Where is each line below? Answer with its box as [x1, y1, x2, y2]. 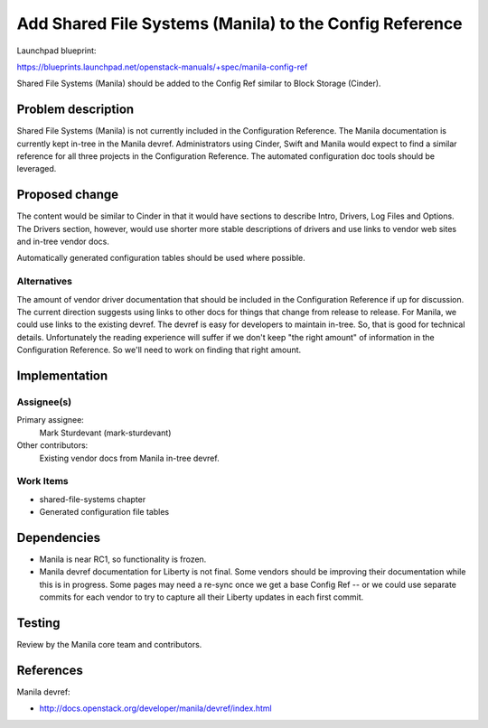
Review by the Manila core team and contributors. [16, 639, 202, 650]
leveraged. [16, 163, 57, 174]
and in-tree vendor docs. [16, 236, 110, 247]
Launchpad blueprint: [16, 45, 97, 56]
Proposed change [16, 187, 119, 202]
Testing [16, 615, 61, 630]
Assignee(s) [16, 396, 72, 408]
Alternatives [16, 275, 72, 288]
